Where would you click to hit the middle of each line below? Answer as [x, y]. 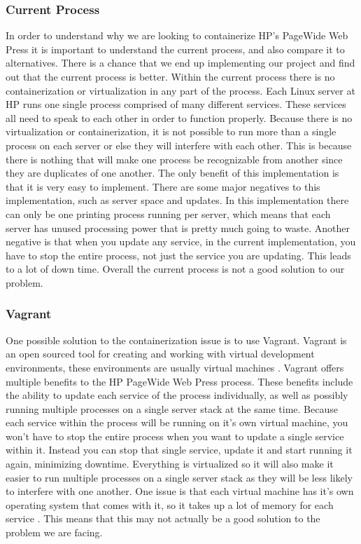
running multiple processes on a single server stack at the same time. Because [172, 408]
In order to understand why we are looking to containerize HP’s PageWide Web [177, 35]
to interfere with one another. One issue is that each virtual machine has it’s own [180, 491]
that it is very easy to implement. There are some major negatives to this [163, 186]
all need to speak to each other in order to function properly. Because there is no [179, 117]
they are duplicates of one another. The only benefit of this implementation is [172, 173]
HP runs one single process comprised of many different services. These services [176, 104]
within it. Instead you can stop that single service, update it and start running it [179, 450]
